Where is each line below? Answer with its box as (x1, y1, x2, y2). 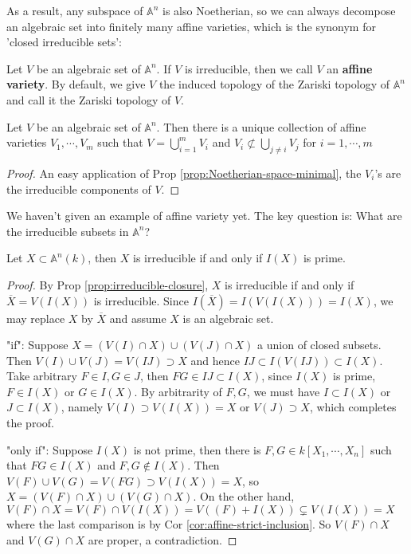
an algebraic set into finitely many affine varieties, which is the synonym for (6, 18, 376, 34)
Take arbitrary (6, 367, 77, 384)
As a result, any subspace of (6, 2, 143, 18)
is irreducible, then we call (184, 60, 313, 77)
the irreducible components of (6, 180, 151, 197)
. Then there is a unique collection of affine (156, 118, 366, 135)
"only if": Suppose (6, 441, 93, 458)
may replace (6, 309, 65, 326)
